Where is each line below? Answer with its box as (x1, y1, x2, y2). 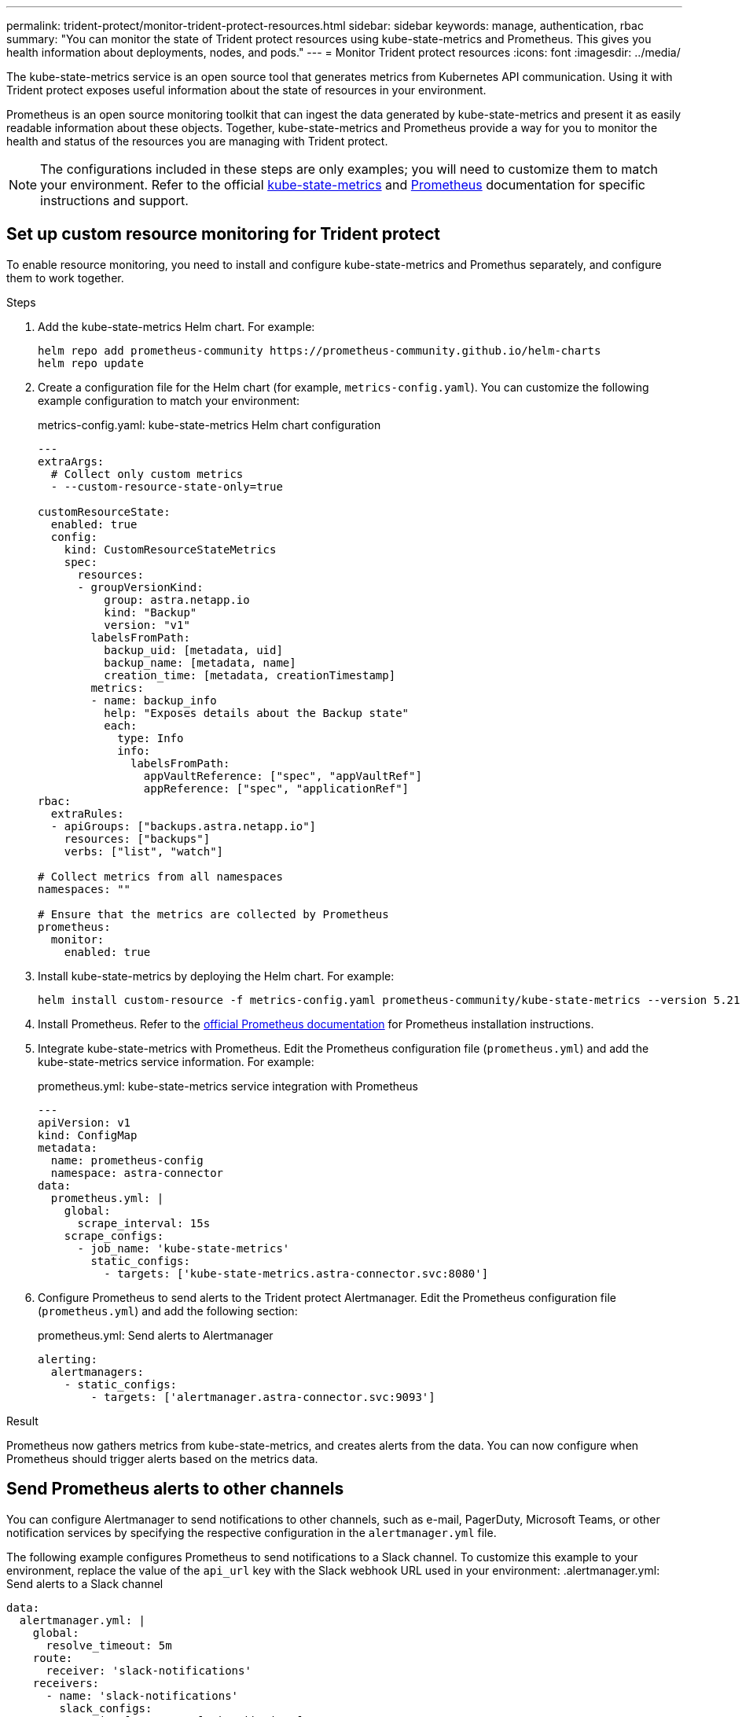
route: (32, 1651, 73, 1664)
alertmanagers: (50, 1365, 144, 1378)
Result (6, 1414, 39, 1428)
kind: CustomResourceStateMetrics (64, 542, 277, 556)
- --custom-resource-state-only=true (50, 480, 283, 493)
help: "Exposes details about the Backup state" (104, 706, 410, 719)
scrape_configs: (64, 1229, 164, 1242)
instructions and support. (40, 193, 189, 208)
